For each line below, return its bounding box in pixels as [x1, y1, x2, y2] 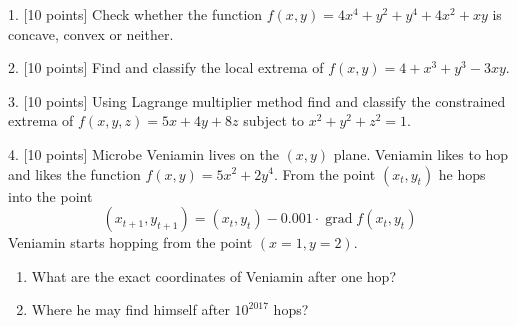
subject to [243, 110, 304, 131]
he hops [438, 163, 486, 184]
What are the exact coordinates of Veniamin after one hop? [31, 265, 396, 286]
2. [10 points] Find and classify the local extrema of [8, 57, 324, 78]
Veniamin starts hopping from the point [8, 232, 253, 253]
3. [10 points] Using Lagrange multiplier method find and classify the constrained [8, 90, 506, 111]
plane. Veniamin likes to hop [333, 143, 509, 164]
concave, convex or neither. [8, 23, 174, 44]
